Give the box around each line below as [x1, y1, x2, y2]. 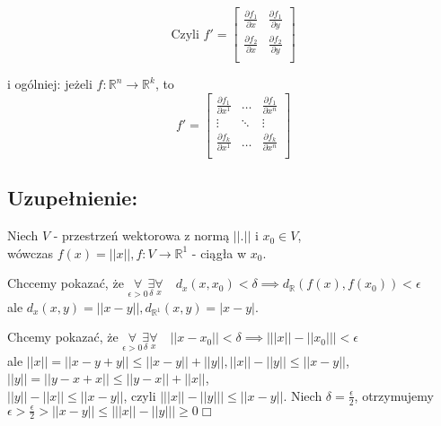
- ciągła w [191, 243, 247, 262]
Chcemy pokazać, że [7, 327, 119, 346]
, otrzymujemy [354, 386, 434, 404]
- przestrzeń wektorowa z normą [53, 226, 230, 245]
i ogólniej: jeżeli [7, 74, 93, 93]
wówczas [7, 243, 53, 262]
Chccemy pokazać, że [7, 274, 124, 292]
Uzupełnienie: [7, 184, 138, 212]
